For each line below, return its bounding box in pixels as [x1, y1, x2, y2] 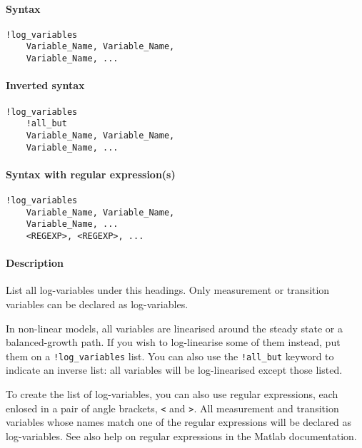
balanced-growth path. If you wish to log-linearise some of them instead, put [6, 335, 341, 350]
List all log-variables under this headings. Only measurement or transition [6, 282, 330, 297]
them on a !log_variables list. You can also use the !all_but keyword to [6, 348, 334, 363]
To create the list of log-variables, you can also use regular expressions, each [6, 387, 338, 402]
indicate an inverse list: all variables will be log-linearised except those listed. [6, 362, 343, 377]
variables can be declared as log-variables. [6, 297, 188, 311]
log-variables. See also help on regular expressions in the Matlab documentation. [6, 428, 357, 443]
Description [6, 255, 64, 270]
